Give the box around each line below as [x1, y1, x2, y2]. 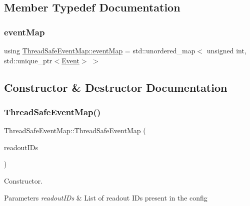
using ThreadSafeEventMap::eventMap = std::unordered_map [4, 45, 195, 55]
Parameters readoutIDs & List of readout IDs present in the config [4, 192, 207, 203]
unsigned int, [206, 45, 246, 55]
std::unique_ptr [4, 55, 52, 65]
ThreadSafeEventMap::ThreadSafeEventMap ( [4, 125, 146, 136]
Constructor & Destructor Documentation [4, 79, 227, 95]
